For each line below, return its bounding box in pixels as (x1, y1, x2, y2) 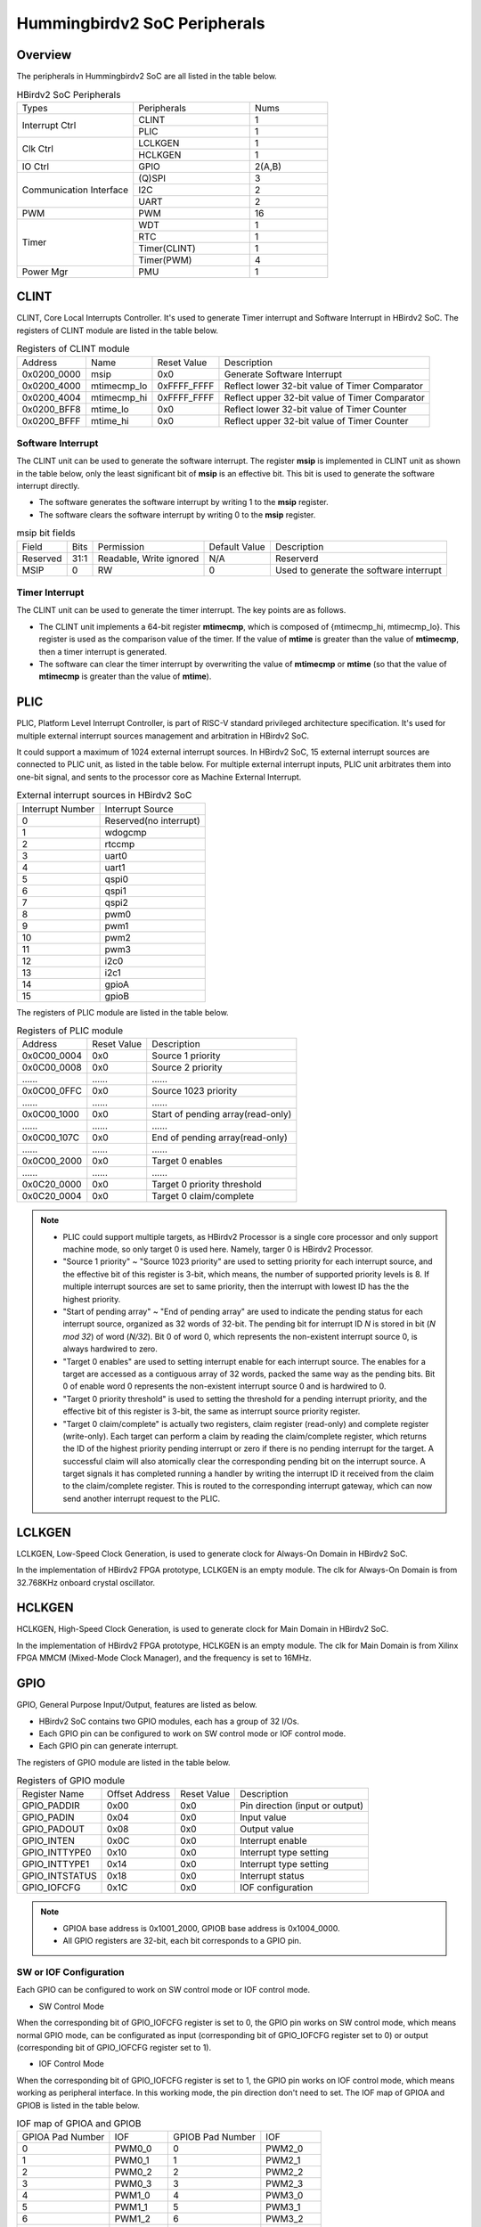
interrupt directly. (16, 481, 80, 492)
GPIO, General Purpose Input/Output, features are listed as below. (16, 1700, 257, 1710)
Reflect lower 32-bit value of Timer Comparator (224, 379, 423, 392)
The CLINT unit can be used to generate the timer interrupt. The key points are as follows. (16, 605, 346, 616)
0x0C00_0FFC (21, 1085, 83, 1097)
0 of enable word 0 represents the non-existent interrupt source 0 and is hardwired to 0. (62, 1381, 387, 1391)
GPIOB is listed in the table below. (16, 2100, 140, 2110)
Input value (240, 1811, 287, 1823)
